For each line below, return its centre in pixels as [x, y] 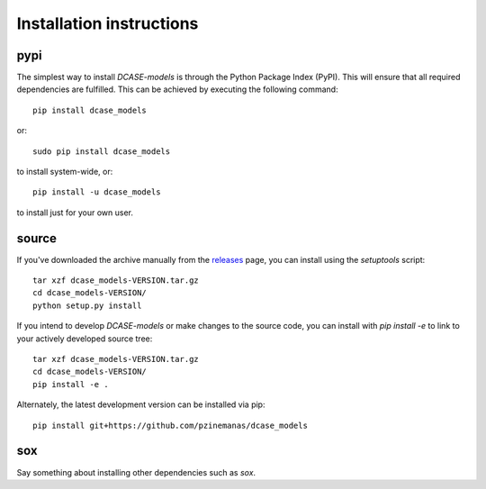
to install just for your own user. [75, 213]
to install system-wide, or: [65, 172]
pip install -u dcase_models [97, 192]
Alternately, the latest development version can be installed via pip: [141, 404]
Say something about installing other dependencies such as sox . [136, 472]
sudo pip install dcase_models [102, 151]
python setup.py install [87, 305]
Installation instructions [108, 23]
